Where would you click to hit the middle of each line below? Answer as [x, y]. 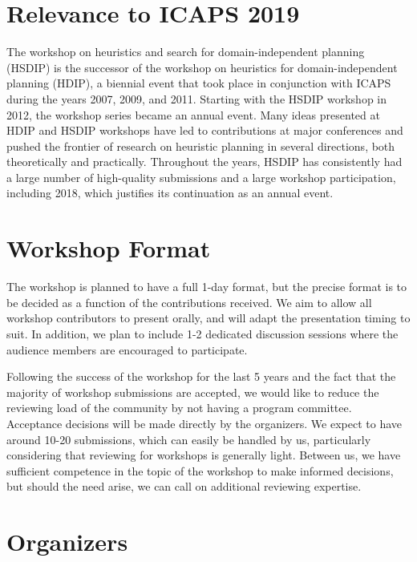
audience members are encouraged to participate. [127, 349]
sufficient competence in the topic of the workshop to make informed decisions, [200, 470]
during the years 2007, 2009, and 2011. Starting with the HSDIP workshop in [197, 98]
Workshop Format [109, 248]
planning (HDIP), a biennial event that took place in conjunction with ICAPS [199, 83]
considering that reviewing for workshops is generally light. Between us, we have [204, 455]
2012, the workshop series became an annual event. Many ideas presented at [193, 114]
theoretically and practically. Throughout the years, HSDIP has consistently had [204, 162]
